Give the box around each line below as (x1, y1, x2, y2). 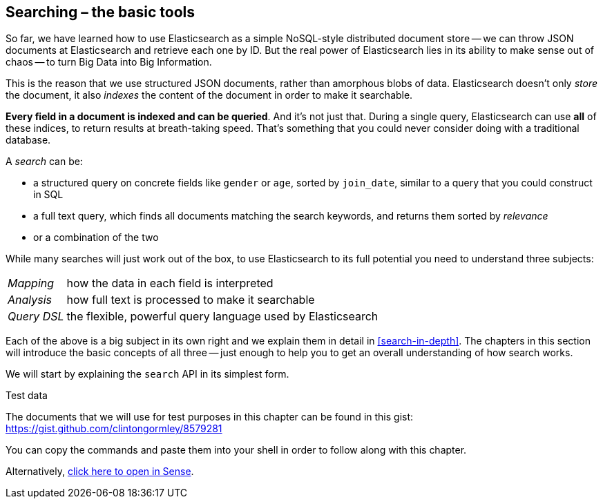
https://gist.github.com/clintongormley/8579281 (6, 423, 222, 435)
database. (6, 134, 51, 146)
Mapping (8, 276, 55, 291)
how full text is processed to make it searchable (66, 293, 315, 307)
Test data (6, 389, 48, 402)
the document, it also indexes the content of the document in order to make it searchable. (6, 89, 413, 101)
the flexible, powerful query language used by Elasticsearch (66, 309, 379, 324)
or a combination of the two (33, 231, 159, 244)
